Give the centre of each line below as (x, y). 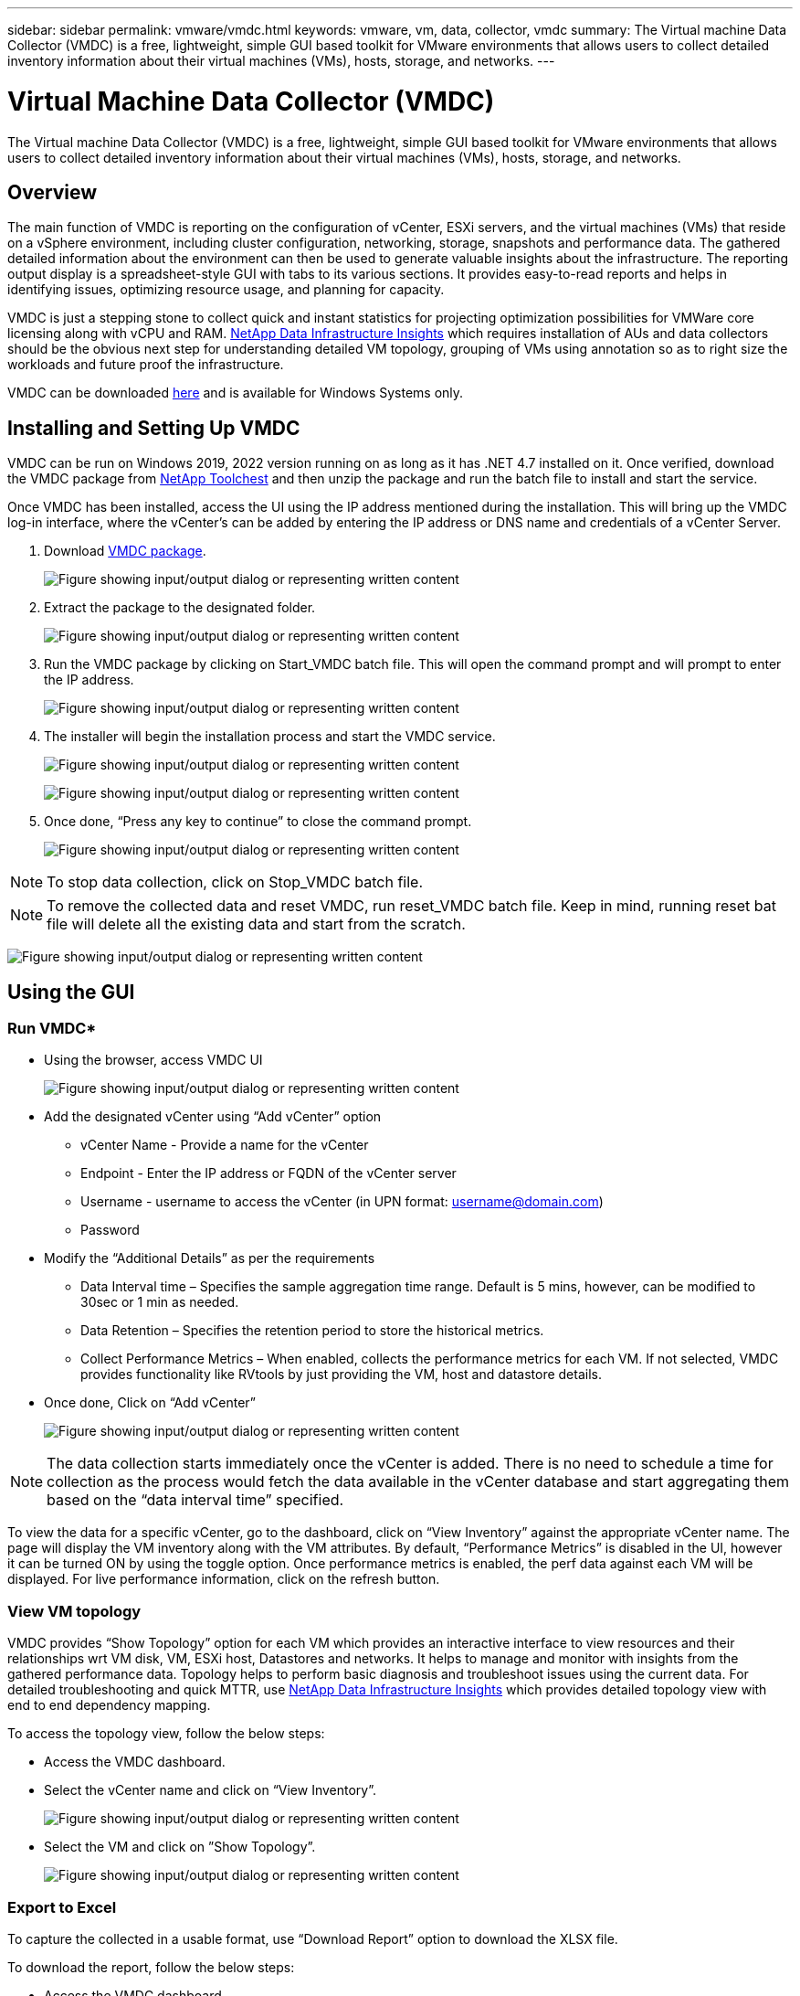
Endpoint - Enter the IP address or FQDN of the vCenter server (268, 1173)
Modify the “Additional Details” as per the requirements (210, 1258)
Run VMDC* (52, 1029)
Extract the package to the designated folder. (180, 608)
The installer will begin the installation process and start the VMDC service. (270, 737)
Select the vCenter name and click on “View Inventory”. (211, 1790)
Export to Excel (62, 1907)
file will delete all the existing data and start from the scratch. (256, 924)
